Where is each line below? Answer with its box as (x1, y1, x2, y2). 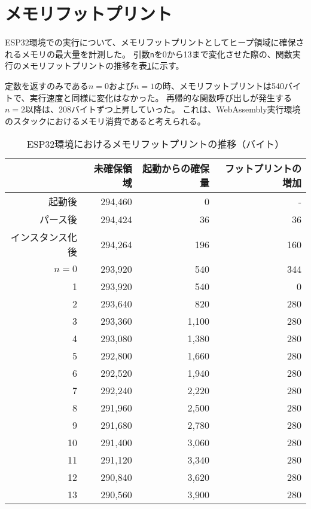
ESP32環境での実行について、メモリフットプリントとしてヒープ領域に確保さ (5, 36, 304, 48)
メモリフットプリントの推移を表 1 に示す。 (21, 59, 184, 72)
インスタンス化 (10, 230, 78, 245)
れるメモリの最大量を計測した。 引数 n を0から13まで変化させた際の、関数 (5, 47, 292, 60)
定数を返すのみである (5, 79, 89, 92)
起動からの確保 (142, 161, 209, 176)
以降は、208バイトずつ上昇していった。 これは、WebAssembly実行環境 (25, 103, 301, 115)
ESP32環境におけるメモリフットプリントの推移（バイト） (26, 137, 285, 151)
